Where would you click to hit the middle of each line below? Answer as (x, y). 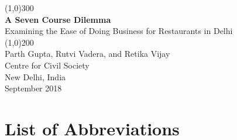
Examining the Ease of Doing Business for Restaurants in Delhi (119, 31)
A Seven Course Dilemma (58, 19)
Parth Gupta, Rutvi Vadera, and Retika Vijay (87, 54)
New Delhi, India (35, 76)
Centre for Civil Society (47, 65)
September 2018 (33, 88)
